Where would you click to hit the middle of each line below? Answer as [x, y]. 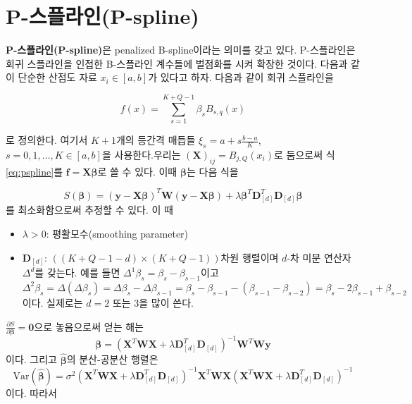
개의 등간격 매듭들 [156, 140]
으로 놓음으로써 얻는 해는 [89, 326]
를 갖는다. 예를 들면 [77, 273]
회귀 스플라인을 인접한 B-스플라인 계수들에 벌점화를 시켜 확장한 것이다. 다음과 [177, 63]
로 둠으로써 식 [305, 154]
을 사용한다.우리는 [141, 154]
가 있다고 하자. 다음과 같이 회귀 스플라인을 [241, 77]
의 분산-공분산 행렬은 [112, 359]
